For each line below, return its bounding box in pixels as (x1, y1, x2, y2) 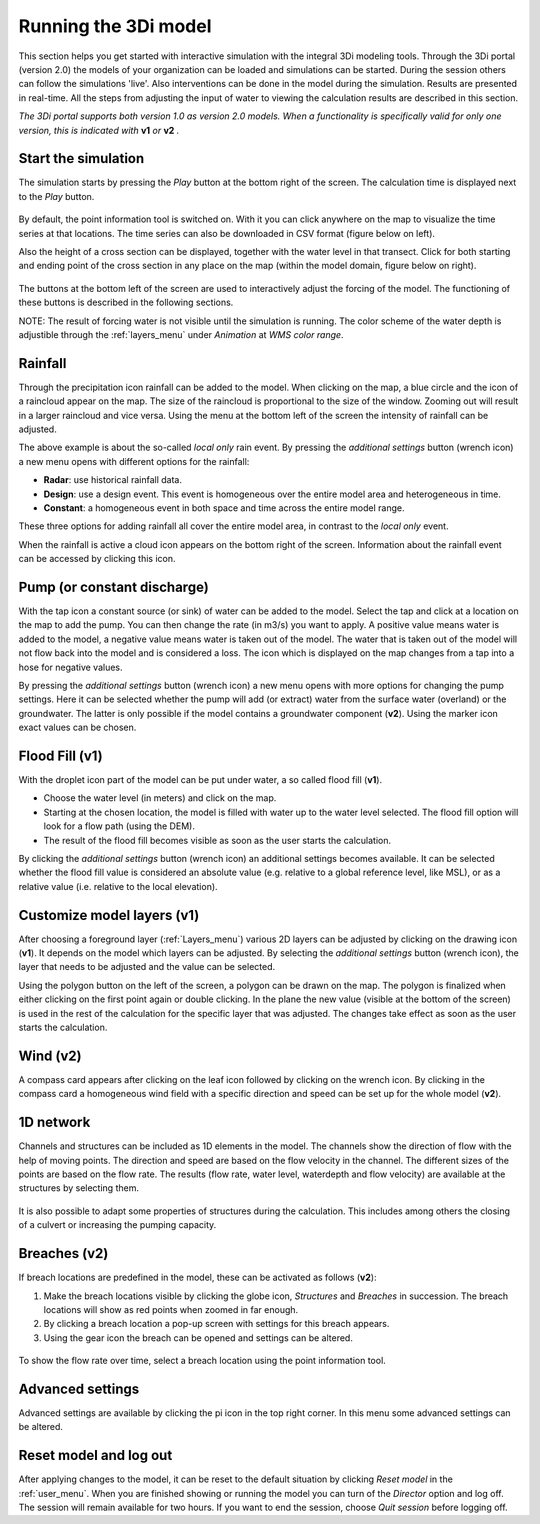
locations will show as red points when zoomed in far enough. (43, 1303, 299, 1315)
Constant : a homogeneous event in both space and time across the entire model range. (43, 501, 405, 514)
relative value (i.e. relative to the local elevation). (18, 880, 219, 892)
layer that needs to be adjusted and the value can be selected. (18, 961, 276, 973)
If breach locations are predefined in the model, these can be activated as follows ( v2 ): (18, 1271, 377, 1284)
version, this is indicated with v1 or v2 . (18, 124, 180, 136)
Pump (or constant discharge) (18, 578, 209, 595)
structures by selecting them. (18, 1182, 140, 1194)
